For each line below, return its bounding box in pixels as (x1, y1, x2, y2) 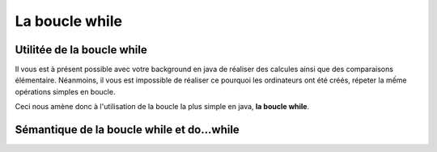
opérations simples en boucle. (15, 87, 116, 96)
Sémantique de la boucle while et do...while (15, 123, 240, 137)
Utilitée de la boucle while (15, 43, 147, 57)
